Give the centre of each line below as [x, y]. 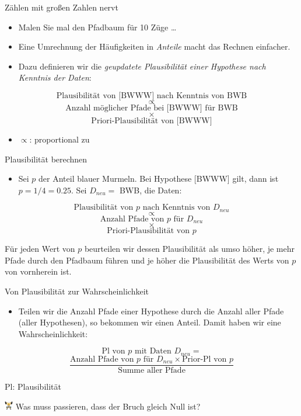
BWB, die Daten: [150, 190]
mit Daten [153, 351]
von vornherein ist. [38, 271]
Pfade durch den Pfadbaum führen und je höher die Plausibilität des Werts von [147, 260]
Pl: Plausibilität [33, 386]
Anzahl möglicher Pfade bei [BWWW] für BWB [152, 108]
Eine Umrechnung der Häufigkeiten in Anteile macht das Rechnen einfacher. [154, 46]
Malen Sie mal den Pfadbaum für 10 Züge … [97, 27]
